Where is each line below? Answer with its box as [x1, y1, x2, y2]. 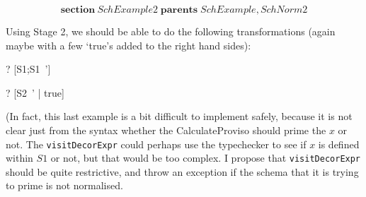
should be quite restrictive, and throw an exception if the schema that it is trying [6, 164, 359, 179]
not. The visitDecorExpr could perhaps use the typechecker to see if [6, 136, 307, 151]
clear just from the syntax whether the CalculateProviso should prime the [6, 122, 326, 137]
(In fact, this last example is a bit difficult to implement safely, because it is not [6, 109, 353, 124]
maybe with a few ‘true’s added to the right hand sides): [6, 37, 251, 52]
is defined [318, 136, 360, 151]
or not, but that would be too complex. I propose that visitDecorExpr [50, 150, 361, 165]
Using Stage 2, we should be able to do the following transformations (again [6, 24, 336, 38]
